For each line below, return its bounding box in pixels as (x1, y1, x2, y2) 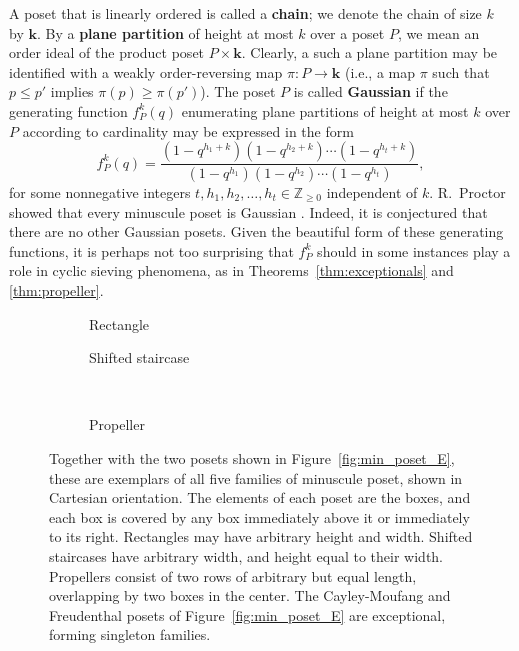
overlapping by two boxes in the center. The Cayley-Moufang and (49, 585, 451, 606)
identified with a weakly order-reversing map (9, 61, 283, 82)
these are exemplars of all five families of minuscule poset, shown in (49, 467, 463, 488)
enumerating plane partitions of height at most (181, 100, 469, 121)
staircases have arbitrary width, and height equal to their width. (49, 545, 444, 566)
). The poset (200, 81, 276, 102)
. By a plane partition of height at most (36, 22, 294, 43)
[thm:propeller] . (9, 280, 104, 300)
